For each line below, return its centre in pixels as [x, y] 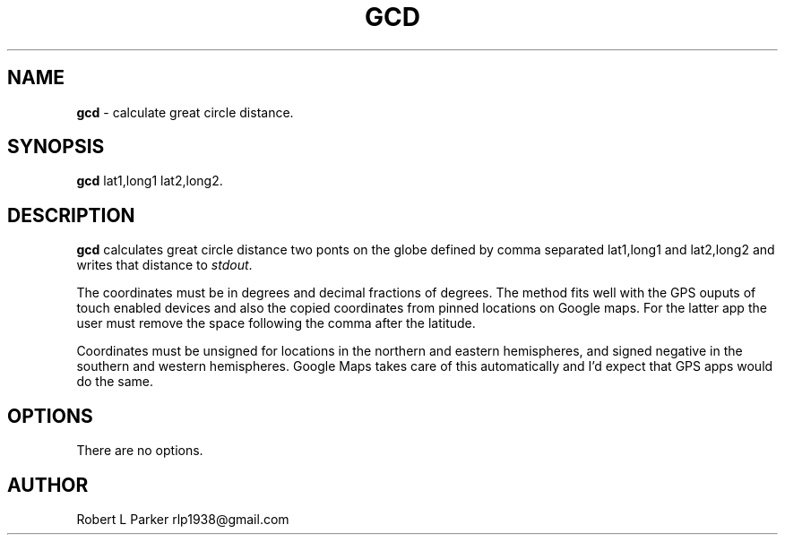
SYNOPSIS [56, 147]
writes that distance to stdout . [164, 265]
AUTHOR [48, 485]
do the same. [115, 382]
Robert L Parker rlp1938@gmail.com [183, 519]
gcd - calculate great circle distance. [185, 112]
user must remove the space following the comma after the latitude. [276, 323]
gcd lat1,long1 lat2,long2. [150, 181]
